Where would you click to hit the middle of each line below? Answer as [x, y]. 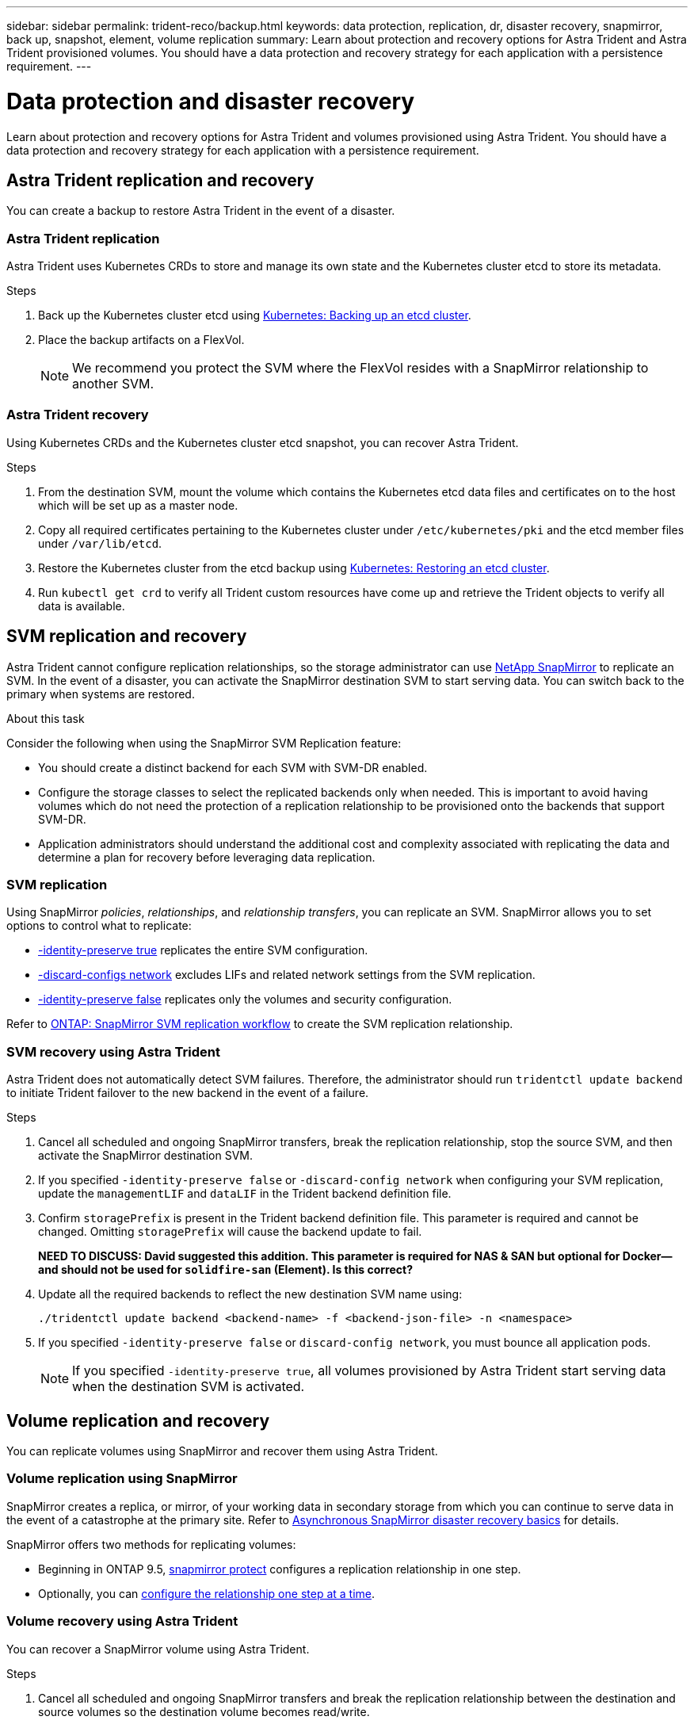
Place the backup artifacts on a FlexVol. [141, 340]
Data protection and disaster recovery [211, 101]
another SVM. [113, 384]
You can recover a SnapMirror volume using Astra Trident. [158, 1649]
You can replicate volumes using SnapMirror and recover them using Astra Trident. [222, 1451]
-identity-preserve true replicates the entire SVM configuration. [203, 950]
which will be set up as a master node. [138, 505]
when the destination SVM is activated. [189, 1387]
